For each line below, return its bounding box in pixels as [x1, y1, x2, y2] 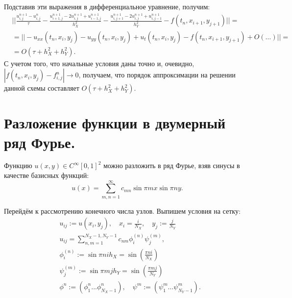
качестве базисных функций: [4, 170, 89, 180]
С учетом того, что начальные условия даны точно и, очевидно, [4, 58, 195, 68]
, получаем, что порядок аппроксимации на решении [78, 70, 236, 80]
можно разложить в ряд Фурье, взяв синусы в [103, 160, 240, 171]
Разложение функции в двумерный [4, 113, 226, 133]
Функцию [4, 160, 32, 171]
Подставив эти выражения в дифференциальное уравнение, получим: [4, 1, 210, 11]
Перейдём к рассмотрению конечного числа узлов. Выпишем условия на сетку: [4, 205, 241, 216]
